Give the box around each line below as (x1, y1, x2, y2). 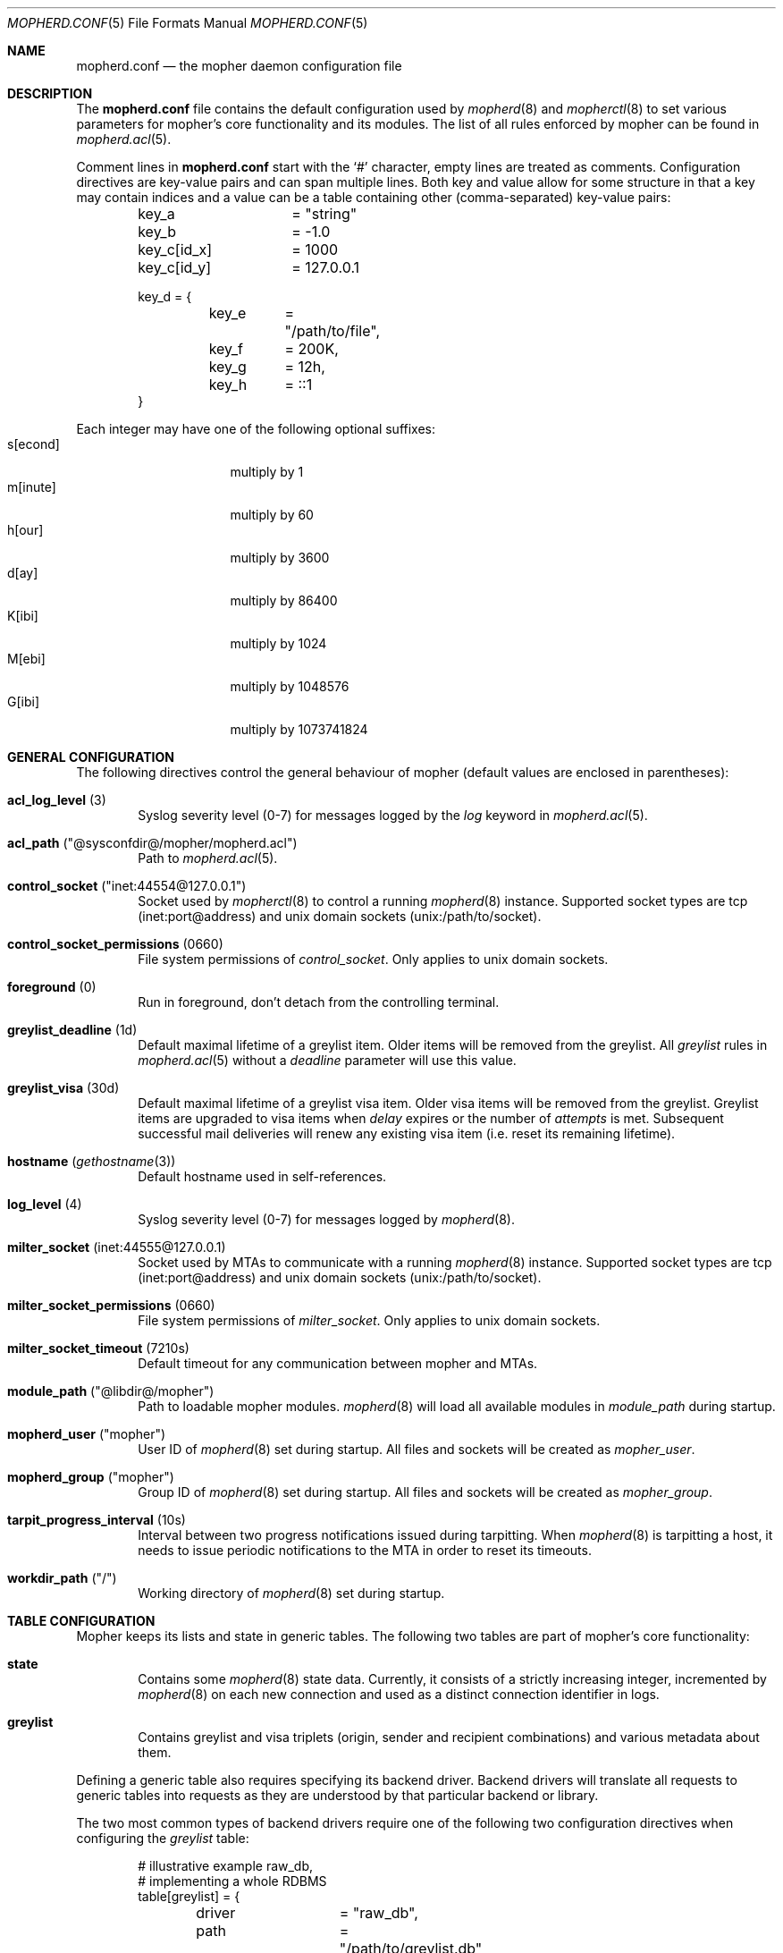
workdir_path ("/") (7, 1570, 117, 1585)
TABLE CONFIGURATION (7, 1613, 156, 1628)
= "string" (291, 205, 358, 223)
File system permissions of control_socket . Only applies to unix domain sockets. (138, 951, 609, 967)
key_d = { (138, 289, 192, 304)
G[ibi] (7, 694, 40, 709)
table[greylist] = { (138, 1889, 240, 1904)
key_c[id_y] (138, 258, 212, 276)
